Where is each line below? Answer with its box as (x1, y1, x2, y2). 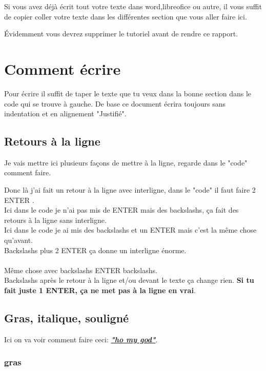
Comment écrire (4, 58, 121, 79)
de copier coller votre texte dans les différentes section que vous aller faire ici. (4, 11, 247, 22)
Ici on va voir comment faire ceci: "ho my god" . (4, 334, 158, 344)
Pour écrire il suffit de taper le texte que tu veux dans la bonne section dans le (4, 88, 252, 98)
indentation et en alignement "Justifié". (4, 108, 127, 119)
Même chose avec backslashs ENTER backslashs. (4, 264, 157, 275)
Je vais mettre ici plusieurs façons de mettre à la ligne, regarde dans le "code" (4, 157, 248, 168)
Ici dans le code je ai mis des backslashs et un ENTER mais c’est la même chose (4, 224, 257, 235)
